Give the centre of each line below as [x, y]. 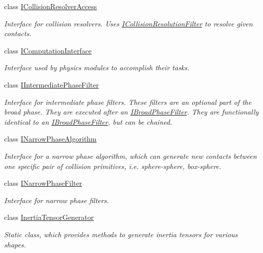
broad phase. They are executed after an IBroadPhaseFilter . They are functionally [131, 112]
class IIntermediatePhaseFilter [52, 84]
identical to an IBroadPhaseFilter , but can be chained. [88, 121]
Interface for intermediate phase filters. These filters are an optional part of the [128, 102]
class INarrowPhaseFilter [43, 183]
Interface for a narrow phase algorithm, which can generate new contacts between [130, 156]
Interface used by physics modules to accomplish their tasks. [97, 67]
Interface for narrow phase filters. [56, 200]
